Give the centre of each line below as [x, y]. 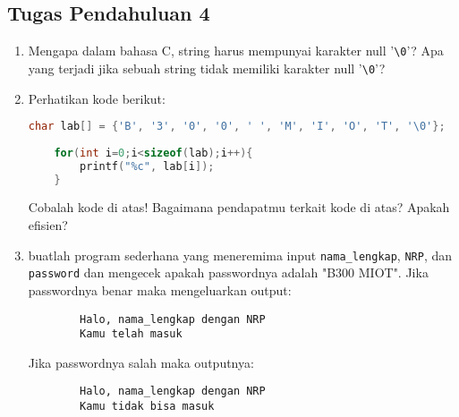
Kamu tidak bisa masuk [147, 407]
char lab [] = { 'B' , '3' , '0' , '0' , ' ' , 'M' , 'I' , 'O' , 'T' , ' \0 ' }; [237, 127]
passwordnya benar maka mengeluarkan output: [160, 289]
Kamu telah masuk [131, 334]
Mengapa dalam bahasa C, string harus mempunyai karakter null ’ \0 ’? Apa [236, 51]
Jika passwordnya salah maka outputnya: [141, 362]
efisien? [48, 225]
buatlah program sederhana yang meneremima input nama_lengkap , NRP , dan [240, 255]
